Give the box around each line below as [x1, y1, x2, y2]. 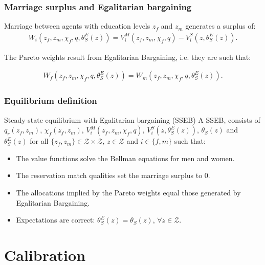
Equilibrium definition [4, 94, 97, 107]
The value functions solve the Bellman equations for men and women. [16, 152, 235, 163]
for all [30, 136, 49, 146]
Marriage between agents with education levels [4, 20, 150, 31]
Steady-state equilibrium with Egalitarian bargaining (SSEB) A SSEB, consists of [4, 114, 260, 125]
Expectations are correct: [16, 214, 95, 225]
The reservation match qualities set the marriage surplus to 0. [16, 170, 210, 181]
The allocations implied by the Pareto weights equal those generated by [16, 187, 241, 198]
